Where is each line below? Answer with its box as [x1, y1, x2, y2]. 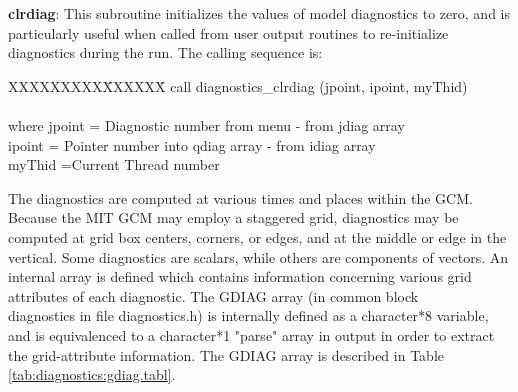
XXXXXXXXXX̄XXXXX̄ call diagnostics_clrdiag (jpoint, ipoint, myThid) [8, 75, 468, 96]
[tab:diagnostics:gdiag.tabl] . [8, 364, 176, 385]
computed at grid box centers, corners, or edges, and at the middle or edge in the [8, 226, 507, 247]
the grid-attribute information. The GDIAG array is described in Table [8, 344, 444, 365]
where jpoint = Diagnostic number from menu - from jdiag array [8, 114, 405, 135]
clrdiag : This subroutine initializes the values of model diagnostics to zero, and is [8, 3, 510, 23]
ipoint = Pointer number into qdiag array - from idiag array [8, 134, 376, 155]
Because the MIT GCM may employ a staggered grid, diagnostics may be [8, 207, 459, 228]
